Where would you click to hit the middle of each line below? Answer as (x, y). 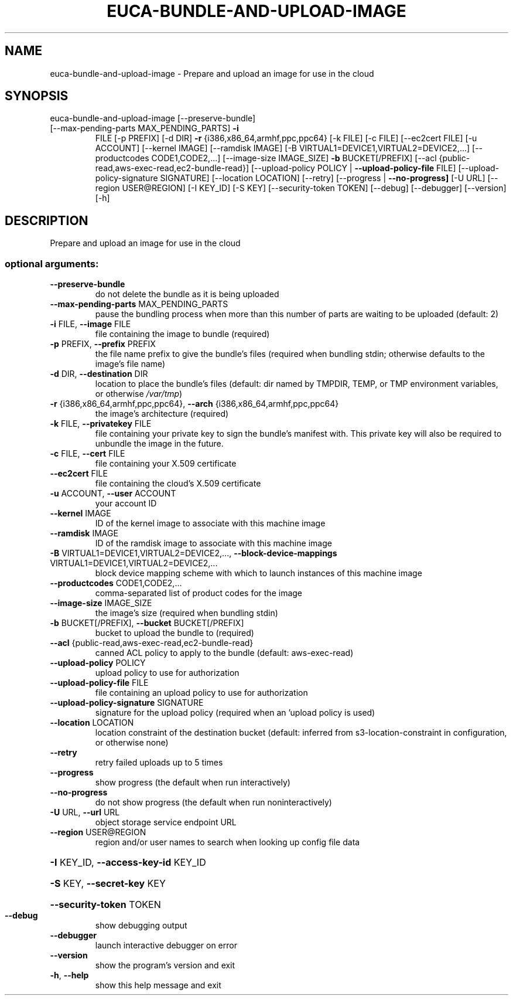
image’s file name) (130, 364)
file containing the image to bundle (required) (182, 334)
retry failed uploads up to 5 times (159, 763)
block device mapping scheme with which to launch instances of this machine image (259, 573)
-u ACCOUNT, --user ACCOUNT (113, 494)
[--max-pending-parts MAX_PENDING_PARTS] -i (144, 128)
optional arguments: (52, 263)
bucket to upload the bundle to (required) (175, 633)
